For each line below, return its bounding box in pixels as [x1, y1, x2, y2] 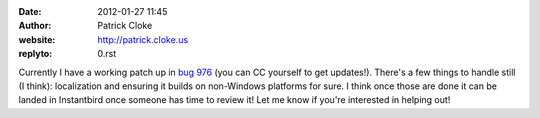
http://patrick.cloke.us [97, 33, 189, 45]
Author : [18, 20, 52, 32]
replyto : [18, 48, 53, 60]
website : [18, 33, 56, 45]
